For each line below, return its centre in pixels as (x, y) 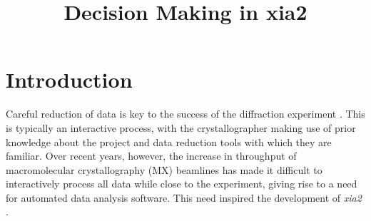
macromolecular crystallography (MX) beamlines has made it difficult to (164, 169)
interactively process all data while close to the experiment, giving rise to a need (182, 184)
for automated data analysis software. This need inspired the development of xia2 (184, 197)
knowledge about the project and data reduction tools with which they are (169, 142)
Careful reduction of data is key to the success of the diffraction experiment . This (185, 114)
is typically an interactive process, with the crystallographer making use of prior (181, 127)
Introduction (69, 79)
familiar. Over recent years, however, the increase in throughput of (151, 156)
